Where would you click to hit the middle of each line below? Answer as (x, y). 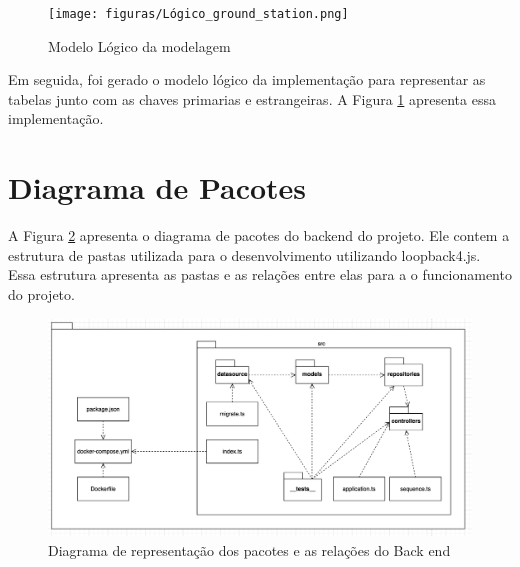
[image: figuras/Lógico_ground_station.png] (198, 14)
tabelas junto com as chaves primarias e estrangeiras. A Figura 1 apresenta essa (252, 98)
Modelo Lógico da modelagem (139, 45)
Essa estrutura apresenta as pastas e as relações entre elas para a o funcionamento (260, 274)
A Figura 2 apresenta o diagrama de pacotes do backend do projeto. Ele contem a (259, 235)
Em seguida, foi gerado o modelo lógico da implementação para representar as (247, 79)
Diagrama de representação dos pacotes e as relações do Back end (249, 549)
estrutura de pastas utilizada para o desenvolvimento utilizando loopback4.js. (244, 254)
